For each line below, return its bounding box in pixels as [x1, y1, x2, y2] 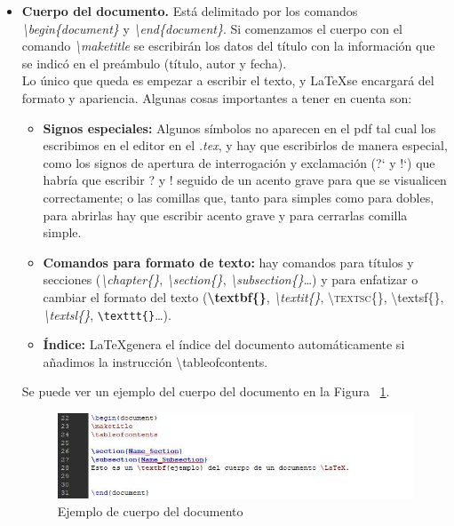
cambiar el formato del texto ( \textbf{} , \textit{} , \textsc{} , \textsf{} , [43, 287, 444, 306]
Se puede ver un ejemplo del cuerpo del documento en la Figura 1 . [21, 382, 390, 401]
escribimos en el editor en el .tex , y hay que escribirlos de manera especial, [43, 136, 448, 155]
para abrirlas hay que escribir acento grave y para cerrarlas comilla [43, 205, 408, 224]
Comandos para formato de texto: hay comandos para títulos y [43, 252, 414, 271]
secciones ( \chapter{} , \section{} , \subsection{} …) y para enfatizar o [43, 270, 418, 289]
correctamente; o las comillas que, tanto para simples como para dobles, [43, 187, 434, 206]
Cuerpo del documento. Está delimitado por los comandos [21, 2, 358, 20]
